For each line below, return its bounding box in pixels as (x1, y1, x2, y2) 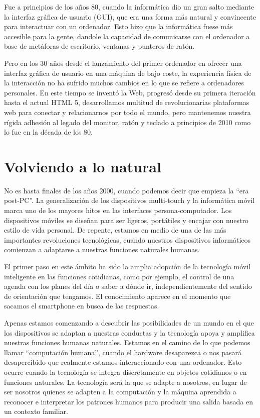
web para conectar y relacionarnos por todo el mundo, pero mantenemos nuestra (4, 107, 251, 117)
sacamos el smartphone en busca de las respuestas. (4, 300, 159, 311)
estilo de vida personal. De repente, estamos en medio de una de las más (4, 225, 226, 235)
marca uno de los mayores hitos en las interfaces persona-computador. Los (4, 205, 232, 216)
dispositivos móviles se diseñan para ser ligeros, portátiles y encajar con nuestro (4, 215, 248, 225)
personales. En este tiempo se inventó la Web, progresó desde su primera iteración (4, 87, 256, 97)
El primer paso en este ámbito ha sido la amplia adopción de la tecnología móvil (4, 261, 251, 271)
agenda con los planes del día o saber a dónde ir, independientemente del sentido (4, 281, 252, 291)
